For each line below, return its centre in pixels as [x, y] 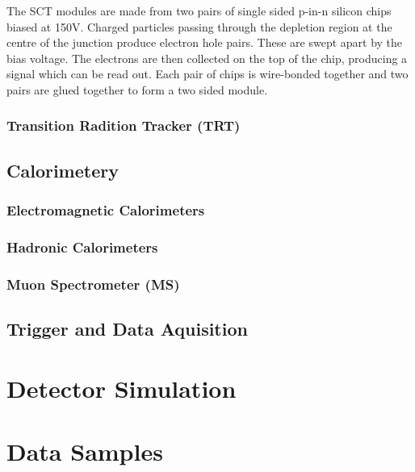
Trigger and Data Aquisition [127, 329]
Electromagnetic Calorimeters [106, 210]
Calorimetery [63, 170]
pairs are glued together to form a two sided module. [137, 89]
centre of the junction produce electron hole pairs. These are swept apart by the [205, 42]
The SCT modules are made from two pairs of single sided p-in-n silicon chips [199, 10]
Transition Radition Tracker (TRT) [124, 125]
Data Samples [85, 451]
